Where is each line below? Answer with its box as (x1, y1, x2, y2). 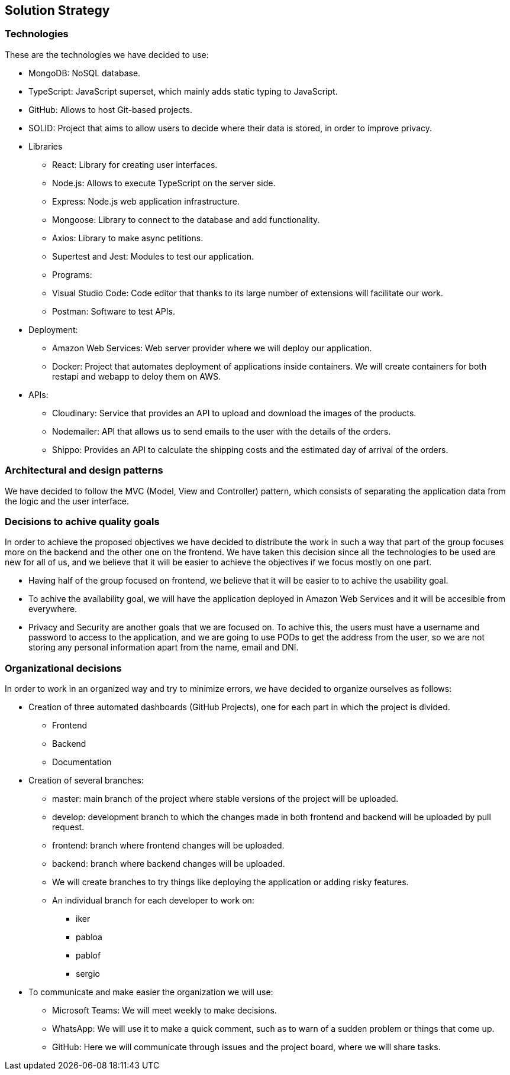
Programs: (52, 269, 92, 280)
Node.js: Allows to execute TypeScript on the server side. (52, 177, 276, 188)
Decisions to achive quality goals (5, 515, 160, 527)
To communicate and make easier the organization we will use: (28, 987, 273, 998)
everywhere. (28, 604, 78, 614)
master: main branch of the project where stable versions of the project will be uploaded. (52, 794, 399, 804)
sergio (76, 969, 100, 979)
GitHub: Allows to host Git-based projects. (28, 104, 192, 115)
